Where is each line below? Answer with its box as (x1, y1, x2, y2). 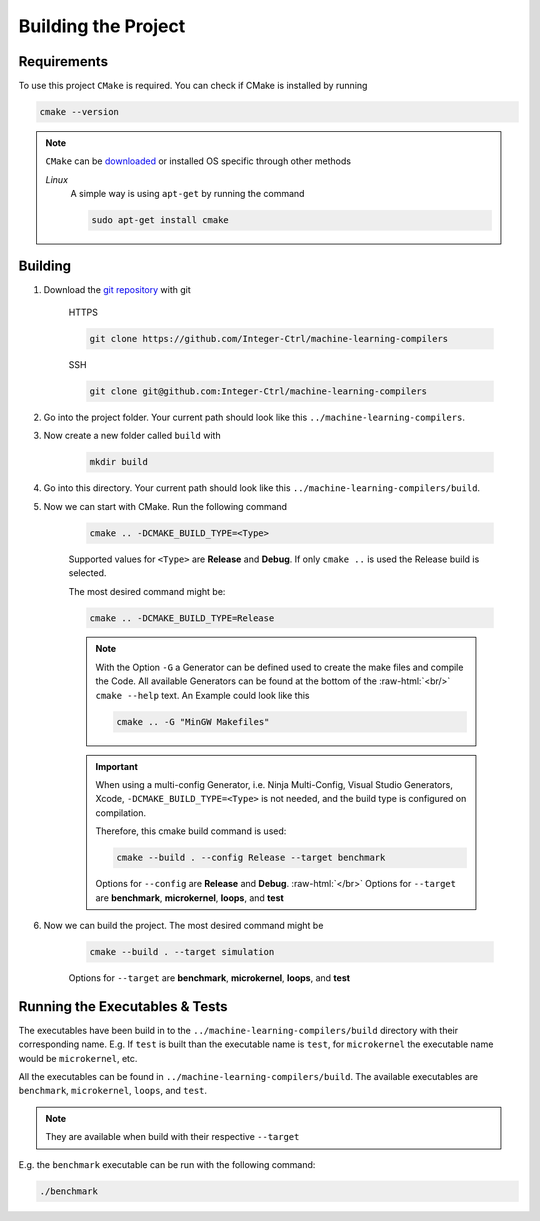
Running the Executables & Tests (18, 998, 228, 1015)
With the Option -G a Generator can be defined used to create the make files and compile (95, 661, 464, 673)
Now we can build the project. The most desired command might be (43, 919, 324, 931)
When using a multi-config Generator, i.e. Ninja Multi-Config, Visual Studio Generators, (95, 779, 454, 791)
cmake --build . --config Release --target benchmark (116, 852, 386, 864)
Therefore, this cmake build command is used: (95, 825, 287, 837)
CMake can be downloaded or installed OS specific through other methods (45, 155, 352, 167)
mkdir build (89, 456, 149, 468)
